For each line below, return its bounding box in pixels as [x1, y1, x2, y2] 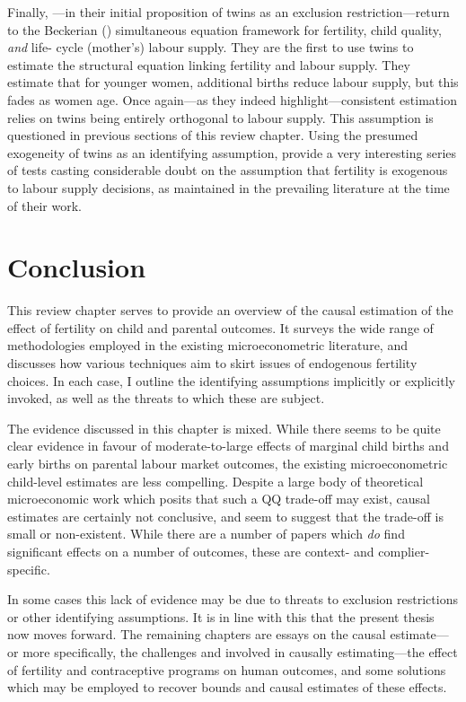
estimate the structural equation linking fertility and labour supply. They [7, 55, 410, 74]
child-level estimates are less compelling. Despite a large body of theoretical [7, 471, 424, 490]
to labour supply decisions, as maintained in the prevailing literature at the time [7, 178, 450, 197]
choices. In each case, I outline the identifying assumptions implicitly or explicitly [7, 371, 455, 390]
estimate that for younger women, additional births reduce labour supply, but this [7, 73, 459, 92]
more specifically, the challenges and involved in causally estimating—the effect [22, 642, 458, 661]
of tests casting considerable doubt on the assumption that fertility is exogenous [7, 161, 448, 180]
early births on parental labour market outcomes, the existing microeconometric [7, 454, 448, 472]
